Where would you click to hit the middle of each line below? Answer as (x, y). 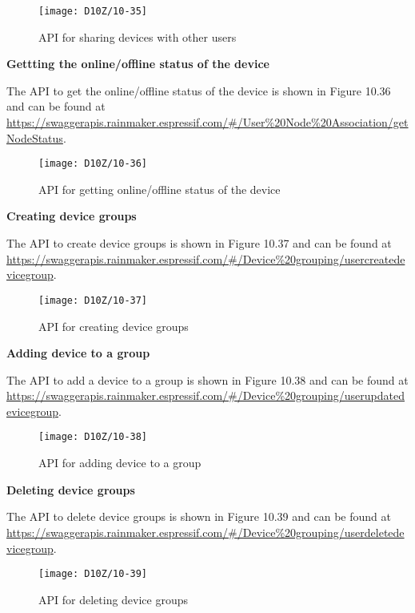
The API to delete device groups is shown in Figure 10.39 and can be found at (199, 516)
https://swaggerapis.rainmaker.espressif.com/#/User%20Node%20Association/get (207, 122)
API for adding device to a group (120, 463)
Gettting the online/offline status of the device (138, 64)
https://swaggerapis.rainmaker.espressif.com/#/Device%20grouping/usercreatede (206, 258)
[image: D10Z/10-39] (93, 574)
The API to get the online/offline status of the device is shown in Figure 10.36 (199, 90)
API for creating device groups (114, 326)
